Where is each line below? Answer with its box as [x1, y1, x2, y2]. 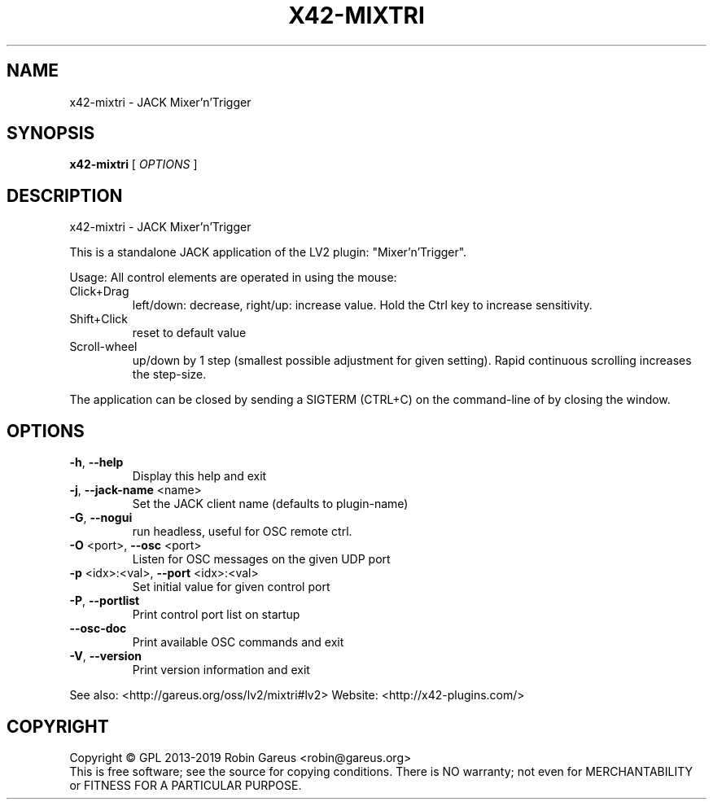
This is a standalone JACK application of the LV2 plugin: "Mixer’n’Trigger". [69, 245, 467, 260]
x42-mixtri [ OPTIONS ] [69, 157, 198, 172]
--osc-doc [69, 621, 127, 636]
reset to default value [132, 326, 247, 340]
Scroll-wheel [69, 339, 138, 354]
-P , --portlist [69, 594, 140, 608]
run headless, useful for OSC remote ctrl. [132, 524, 352, 539]
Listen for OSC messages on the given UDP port [132, 552, 391, 567]
